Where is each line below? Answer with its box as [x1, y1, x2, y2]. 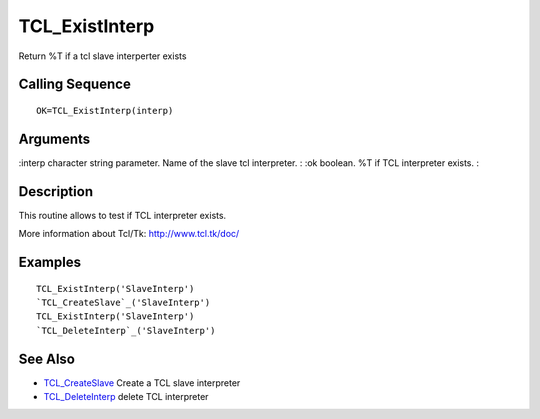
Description [18, 183, 94, 200]
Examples [18, 253, 82, 270]
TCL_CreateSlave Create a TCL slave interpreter [43, 376, 241, 389]
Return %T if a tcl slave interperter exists [18, 50, 187, 62]
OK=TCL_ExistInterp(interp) [36, 105, 174, 116]
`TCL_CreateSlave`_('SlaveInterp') [36, 296, 211, 308]
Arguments [18, 130, 91, 147]
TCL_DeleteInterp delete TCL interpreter [43, 391, 209, 403]
